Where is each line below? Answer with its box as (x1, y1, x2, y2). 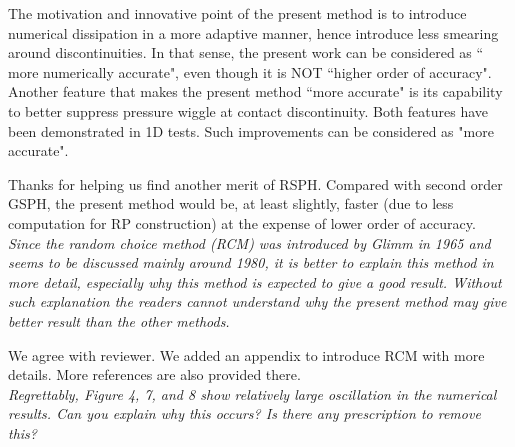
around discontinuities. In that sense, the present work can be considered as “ (8, 42, 484, 63)
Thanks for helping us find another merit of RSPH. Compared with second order (8, 173, 503, 194)
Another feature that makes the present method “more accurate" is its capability (8, 81, 503, 102)
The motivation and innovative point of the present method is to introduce (8, 3, 467, 23)
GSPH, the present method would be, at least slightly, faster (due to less (8, 193, 454, 214)
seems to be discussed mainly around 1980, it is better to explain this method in (8, 252, 494, 273)
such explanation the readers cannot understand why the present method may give (8, 291, 507, 312)
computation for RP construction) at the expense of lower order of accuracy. (8, 212, 476, 233)
